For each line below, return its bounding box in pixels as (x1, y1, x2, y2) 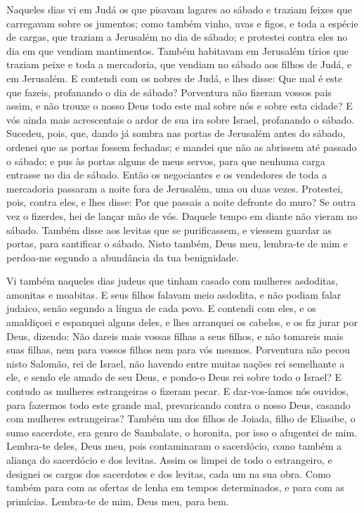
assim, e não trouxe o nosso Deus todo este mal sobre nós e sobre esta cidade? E (6, 98, 353, 113)
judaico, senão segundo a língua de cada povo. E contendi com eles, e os (6, 301, 316, 316)
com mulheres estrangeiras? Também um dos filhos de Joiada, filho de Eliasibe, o (6, 411, 356, 426)
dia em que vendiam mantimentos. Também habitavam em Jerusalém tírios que (6, 43, 349, 58)
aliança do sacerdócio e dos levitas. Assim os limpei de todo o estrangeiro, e (6, 453, 332, 467)
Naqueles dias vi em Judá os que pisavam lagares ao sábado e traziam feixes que (6, 2, 352, 16)
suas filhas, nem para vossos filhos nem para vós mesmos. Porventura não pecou (6, 342, 351, 357)
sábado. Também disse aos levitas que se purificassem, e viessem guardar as (6, 222, 332, 237)
